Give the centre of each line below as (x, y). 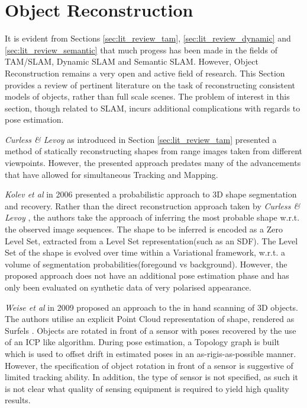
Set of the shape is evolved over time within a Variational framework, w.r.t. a (145, 252)
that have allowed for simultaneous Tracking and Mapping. (112, 174)
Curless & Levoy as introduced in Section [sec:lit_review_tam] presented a (141, 139)
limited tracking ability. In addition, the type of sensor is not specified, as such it (152, 377)
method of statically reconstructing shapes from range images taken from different (154, 151)
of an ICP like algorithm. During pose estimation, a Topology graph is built (142, 342)
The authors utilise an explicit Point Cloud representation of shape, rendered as (150, 319)
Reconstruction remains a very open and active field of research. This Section (145, 73)
